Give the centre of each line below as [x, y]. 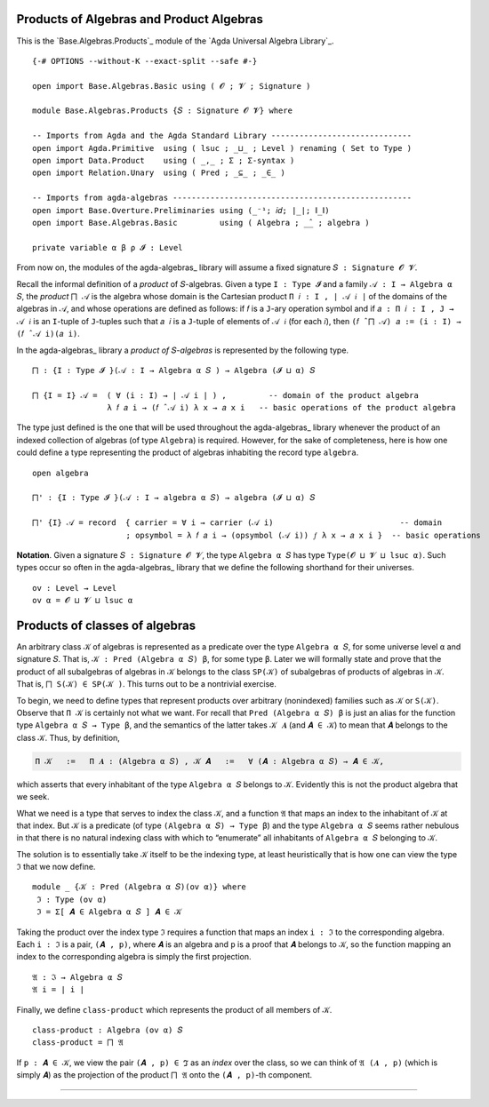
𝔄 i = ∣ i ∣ [58, 990]
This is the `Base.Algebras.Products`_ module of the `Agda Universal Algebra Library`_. [175, 41]
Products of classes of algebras [106, 625]
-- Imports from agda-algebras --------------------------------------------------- [222, 198]
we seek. [33, 797]
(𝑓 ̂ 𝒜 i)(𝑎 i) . [48, 334]
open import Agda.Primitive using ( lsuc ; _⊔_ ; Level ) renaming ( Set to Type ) [222, 148]
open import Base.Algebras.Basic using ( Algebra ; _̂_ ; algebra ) [201, 223]
